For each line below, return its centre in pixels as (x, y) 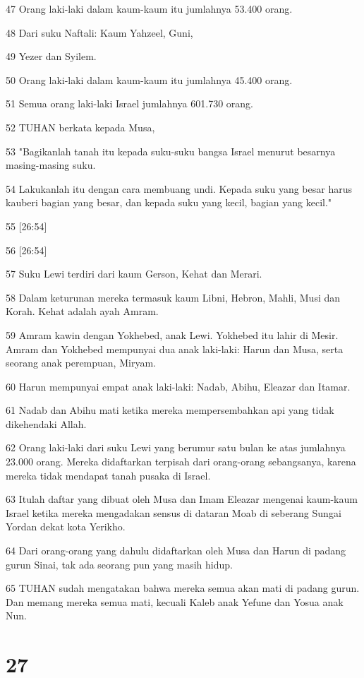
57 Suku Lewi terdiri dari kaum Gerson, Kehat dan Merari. (134, 274)
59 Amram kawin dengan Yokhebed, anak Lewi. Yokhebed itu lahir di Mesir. (172, 334)
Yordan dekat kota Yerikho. (66, 527)
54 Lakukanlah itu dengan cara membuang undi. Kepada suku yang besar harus (179, 188)
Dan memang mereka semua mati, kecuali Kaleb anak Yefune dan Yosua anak (175, 601)
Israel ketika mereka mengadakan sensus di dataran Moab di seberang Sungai (174, 512)
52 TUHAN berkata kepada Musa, (80, 127)
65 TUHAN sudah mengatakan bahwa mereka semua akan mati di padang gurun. (183, 588)
